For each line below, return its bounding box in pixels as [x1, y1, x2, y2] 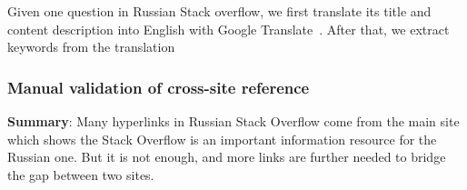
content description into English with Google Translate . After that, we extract [7, 19, 450, 38]
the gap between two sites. [7, 165, 154, 184]
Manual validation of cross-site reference [7, 75, 310, 98]
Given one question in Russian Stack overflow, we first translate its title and [7, 2, 432, 20]
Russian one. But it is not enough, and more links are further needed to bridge [7, 147, 446, 166]
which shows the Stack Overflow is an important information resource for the [7, 129, 437, 148]
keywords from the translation [7, 37, 175, 56]
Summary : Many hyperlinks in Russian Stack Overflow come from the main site [7, 112, 460, 130]
